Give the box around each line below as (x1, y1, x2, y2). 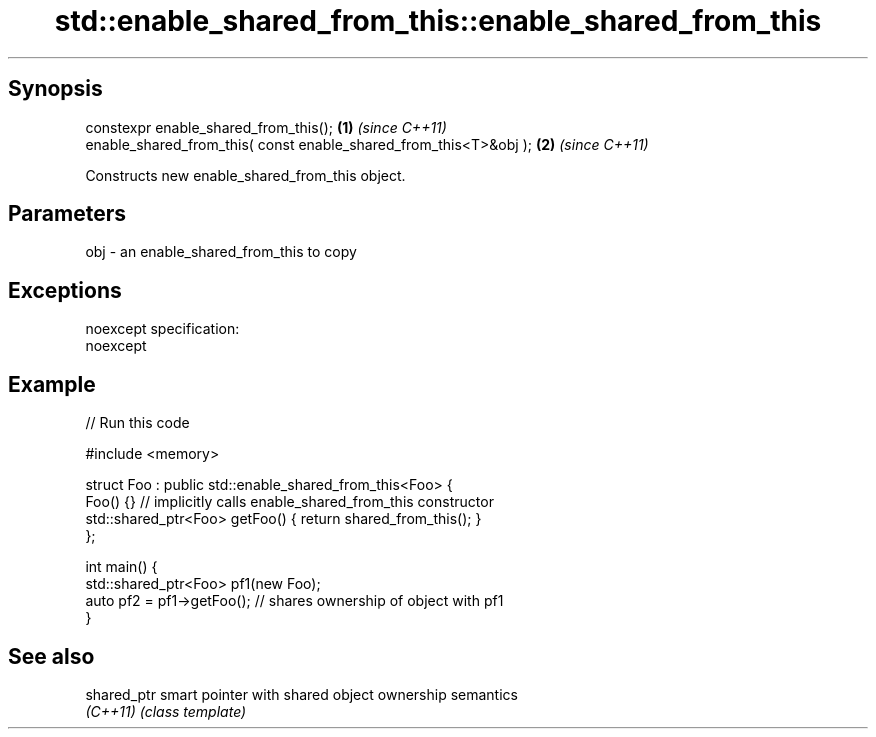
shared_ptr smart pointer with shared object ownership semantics (85, 685, 518, 703)
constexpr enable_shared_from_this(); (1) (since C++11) (85, 118, 447, 136)
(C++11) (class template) (85, 702, 247, 720)
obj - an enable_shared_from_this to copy (85, 243, 357, 261)
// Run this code (85, 414, 190, 432)
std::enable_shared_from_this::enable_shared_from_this (54, 4, 822, 38)
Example (8, 371, 96, 397)
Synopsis (8, 76, 103, 102)
